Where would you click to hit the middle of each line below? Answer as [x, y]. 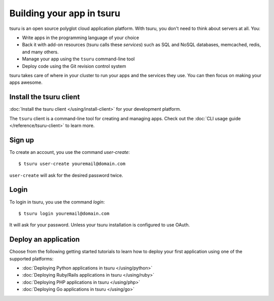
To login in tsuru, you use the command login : [57, 202]
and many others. [40, 52]
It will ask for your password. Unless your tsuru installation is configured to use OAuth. [100, 225]
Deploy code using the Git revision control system [74, 66]
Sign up [22, 140]
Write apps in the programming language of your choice [81, 38]
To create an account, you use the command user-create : [70, 152]
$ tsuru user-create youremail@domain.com [72, 164]
